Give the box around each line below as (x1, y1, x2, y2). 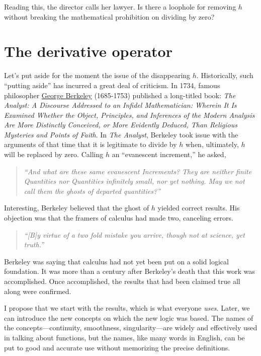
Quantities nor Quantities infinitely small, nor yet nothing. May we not (24, 176, 245, 186)
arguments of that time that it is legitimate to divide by (4, 139, 177, 150)
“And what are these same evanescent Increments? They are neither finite (24, 166, 252, 176)
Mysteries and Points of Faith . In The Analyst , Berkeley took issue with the (4, 129, 238, 139)
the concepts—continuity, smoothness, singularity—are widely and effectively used (4, 322, 257, 333)
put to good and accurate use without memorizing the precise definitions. (4, 342, 230, 352)
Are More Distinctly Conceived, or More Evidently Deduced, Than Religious (4, 119, 237, 130)
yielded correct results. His (157, 202, 240, 213)
